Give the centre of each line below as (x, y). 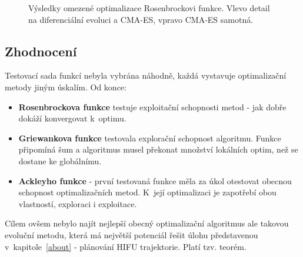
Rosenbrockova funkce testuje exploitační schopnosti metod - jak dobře (152, 106)
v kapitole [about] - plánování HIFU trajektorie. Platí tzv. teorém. (126, 246)
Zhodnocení (41, 51)
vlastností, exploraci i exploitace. (78, 203)
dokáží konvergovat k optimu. (72, 118)
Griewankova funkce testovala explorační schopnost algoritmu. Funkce (150, 138)
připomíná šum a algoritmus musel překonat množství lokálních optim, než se (158, 149)
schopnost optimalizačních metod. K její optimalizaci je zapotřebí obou (147, 192)
